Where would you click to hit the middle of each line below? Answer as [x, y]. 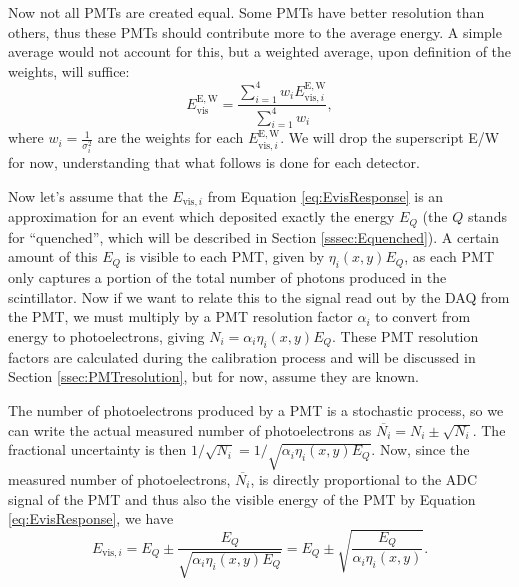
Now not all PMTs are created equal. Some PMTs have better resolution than [246, 12]
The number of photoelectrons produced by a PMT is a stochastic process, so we [256, 410]
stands [487, 216]
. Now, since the [420, 449]
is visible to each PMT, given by [225, 256]
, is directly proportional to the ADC [364, 478]
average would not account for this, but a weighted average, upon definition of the [260, 51]
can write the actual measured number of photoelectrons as [190, 429]
